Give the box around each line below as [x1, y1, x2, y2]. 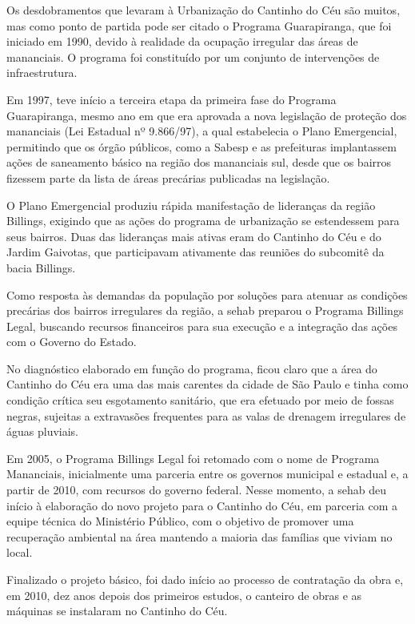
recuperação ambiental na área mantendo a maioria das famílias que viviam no [6, 528, 393, 545]
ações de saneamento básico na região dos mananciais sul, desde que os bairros [6, 154, 392, 171]
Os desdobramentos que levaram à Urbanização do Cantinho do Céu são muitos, [6, 2, 401, 18]
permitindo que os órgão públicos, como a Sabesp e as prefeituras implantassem [6, 138, 397, 155]
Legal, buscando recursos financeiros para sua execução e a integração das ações [6, 317, 397, 334]
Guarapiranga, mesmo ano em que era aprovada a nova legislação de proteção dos [6, 107, 407, 123]
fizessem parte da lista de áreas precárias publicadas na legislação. [6, 169, 330, 186]
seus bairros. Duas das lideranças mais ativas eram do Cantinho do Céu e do [6, 227, 381, 244]
